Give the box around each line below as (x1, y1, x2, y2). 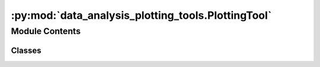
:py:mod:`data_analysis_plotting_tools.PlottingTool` (11, 9, 272, 22)
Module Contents (11, 26, 81, 36)
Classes (11, 45, 41, 55)
